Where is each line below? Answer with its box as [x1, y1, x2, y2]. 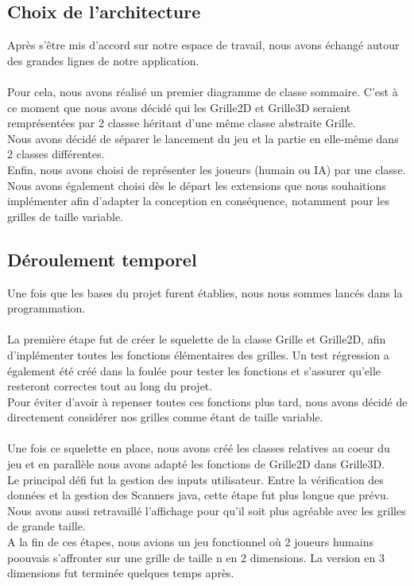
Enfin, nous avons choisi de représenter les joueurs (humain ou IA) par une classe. [7, 161, 406, 177]
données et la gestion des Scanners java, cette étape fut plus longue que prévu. [7, 487, 389, 503]
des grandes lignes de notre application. [7, 52, 199, 68]
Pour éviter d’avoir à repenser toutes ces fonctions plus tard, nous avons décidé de [7, 393, 408, 409]
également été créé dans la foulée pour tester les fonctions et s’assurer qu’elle [7, 362, 381, 378]
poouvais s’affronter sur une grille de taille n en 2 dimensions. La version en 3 [7, 549, 385, 565]
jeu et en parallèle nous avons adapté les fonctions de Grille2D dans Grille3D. [7, 456, 385, 472]
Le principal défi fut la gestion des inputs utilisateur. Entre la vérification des [7, 471, 384, 487]
